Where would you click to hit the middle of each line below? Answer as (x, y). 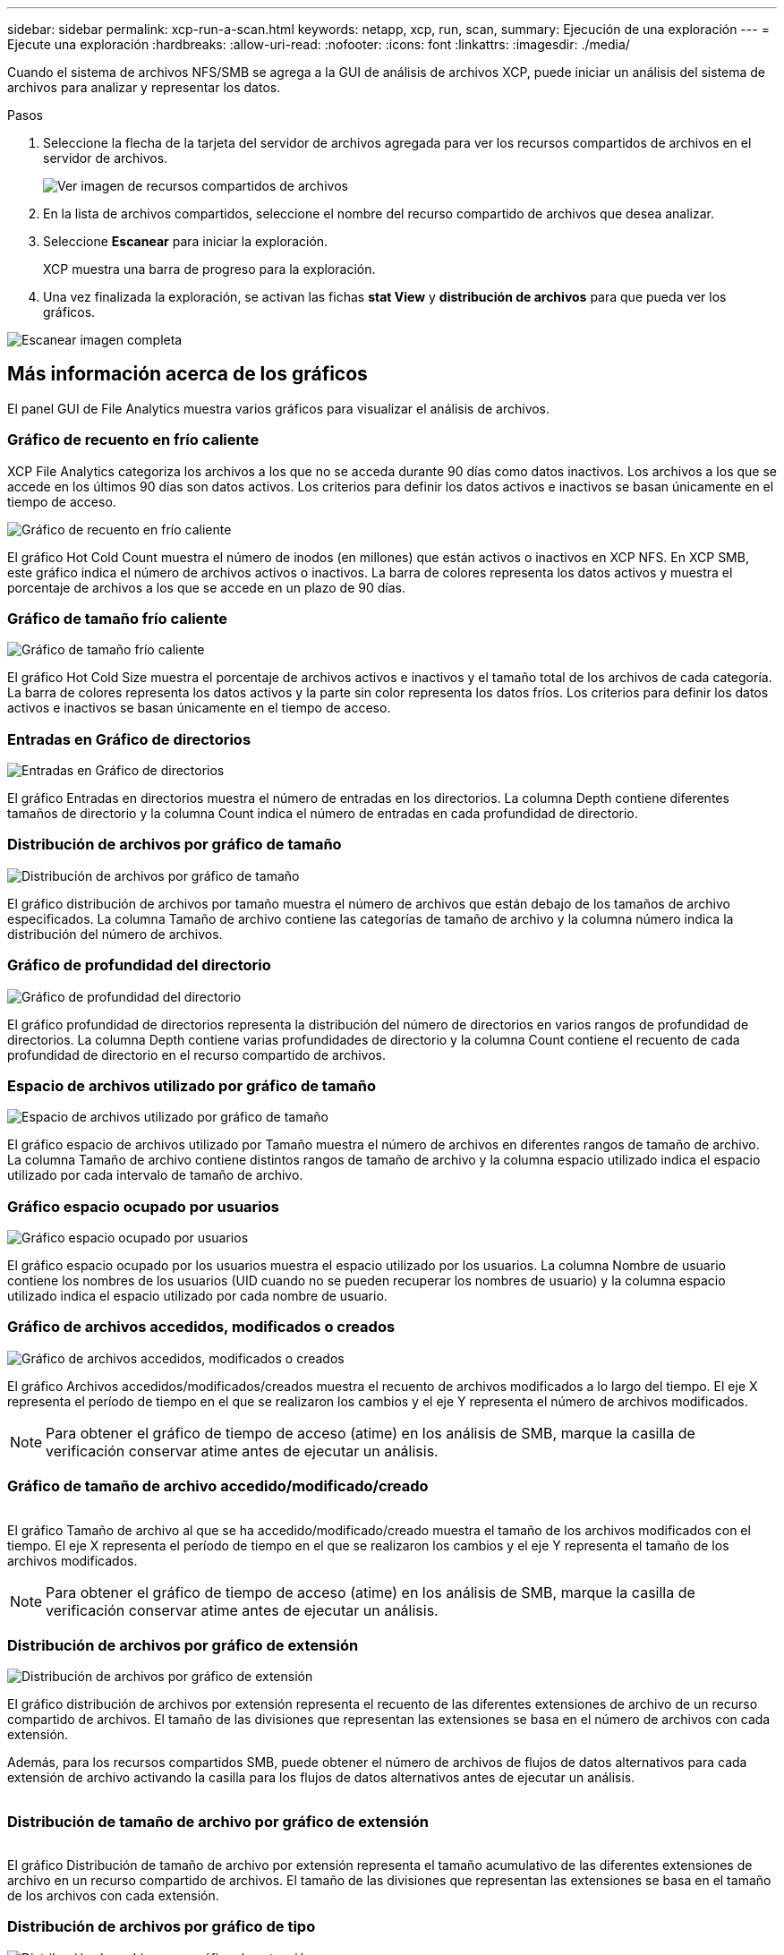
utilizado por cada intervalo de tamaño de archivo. (155, 1175)
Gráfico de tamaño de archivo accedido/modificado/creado (218, 1486)
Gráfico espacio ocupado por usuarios (143, 1206)
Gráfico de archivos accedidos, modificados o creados (201, 1327)
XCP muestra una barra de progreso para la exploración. (209, 269)
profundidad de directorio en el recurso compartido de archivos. (197, 1054)
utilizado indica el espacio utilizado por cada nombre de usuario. (197, 1296)
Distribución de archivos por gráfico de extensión (183, 1645)
